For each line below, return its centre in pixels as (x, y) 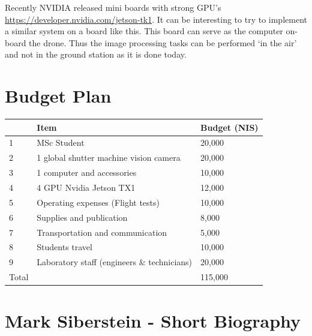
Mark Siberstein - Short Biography (153, 321)
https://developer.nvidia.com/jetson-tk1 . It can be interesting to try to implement (156, 19)
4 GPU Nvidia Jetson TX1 (86, 187)
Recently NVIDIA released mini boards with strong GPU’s (113, 7)
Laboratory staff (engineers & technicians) (115, 262)
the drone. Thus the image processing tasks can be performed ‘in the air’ (163, 42)
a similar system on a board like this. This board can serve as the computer (144, 31)
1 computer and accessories (87, 172)
